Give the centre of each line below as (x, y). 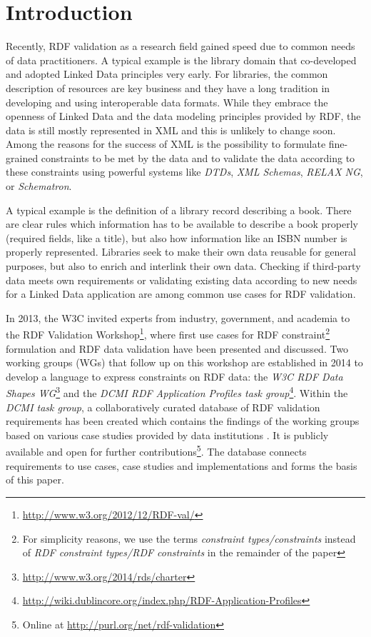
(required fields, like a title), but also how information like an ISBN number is (177, 237)
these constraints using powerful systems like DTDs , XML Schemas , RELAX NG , (184, 172)
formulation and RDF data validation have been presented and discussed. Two (177, 348)
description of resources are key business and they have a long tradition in (168, 87)
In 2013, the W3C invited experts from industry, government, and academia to (178, 317)
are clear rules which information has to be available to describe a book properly (182, 224)
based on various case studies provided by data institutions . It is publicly (167, 435)
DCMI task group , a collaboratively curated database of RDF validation (163, 407)
